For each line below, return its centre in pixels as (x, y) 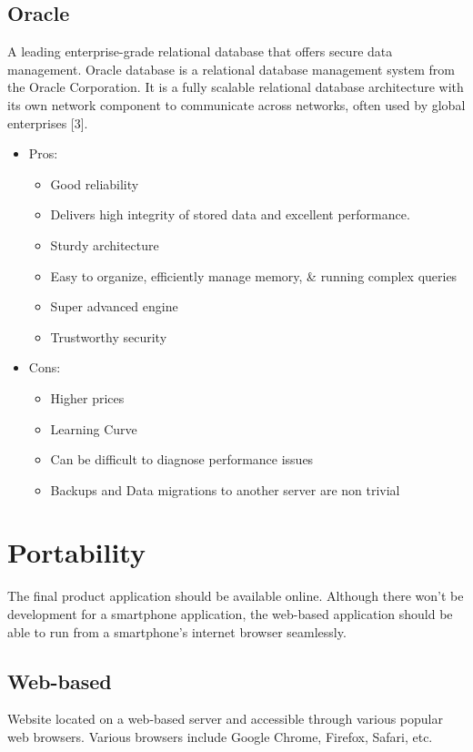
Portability (76, 552)
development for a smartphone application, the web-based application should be (230, 614)
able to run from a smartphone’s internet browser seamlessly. (177, 631)
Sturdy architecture (105, 244)
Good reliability (95, 183)
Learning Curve (94, 428)
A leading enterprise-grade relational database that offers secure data (200, 51)
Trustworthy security (109, 336)
